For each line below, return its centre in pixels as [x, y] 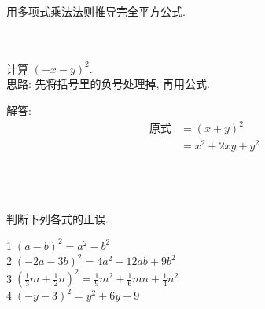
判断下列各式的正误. [57, 218]
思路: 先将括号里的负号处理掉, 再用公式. [108, 84]
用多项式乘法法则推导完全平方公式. [96, 11]
